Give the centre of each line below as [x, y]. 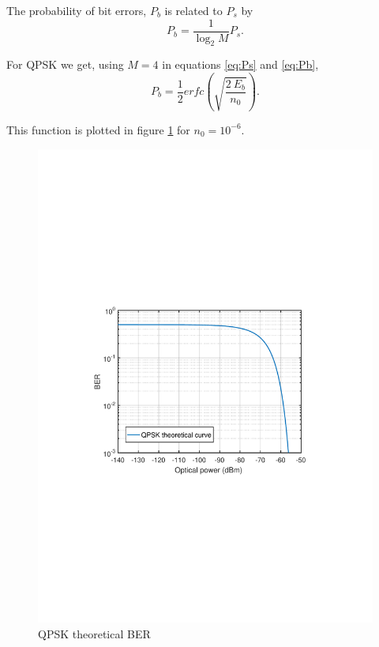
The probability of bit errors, [77, 10]
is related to [193, 10]
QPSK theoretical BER [94, 634]
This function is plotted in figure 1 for [98, 129]
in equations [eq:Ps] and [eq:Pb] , [240, 64]
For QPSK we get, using [65, 64]
